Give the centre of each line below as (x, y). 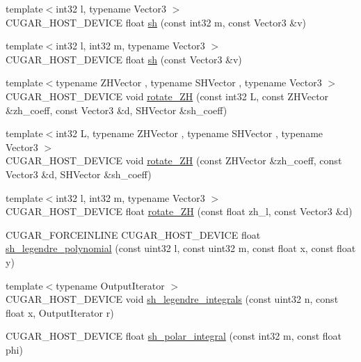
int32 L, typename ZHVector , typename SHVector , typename (190, 133)
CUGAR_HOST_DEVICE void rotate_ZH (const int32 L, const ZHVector (167, 96)
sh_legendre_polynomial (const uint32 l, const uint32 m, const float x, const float (181, 248)
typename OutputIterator (110, 285)
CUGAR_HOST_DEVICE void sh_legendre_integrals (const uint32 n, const (172, 299)
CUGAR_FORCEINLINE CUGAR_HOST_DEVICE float (133, 234)
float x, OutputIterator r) (60, 312)
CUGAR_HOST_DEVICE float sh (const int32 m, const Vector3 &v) (156, 22)
